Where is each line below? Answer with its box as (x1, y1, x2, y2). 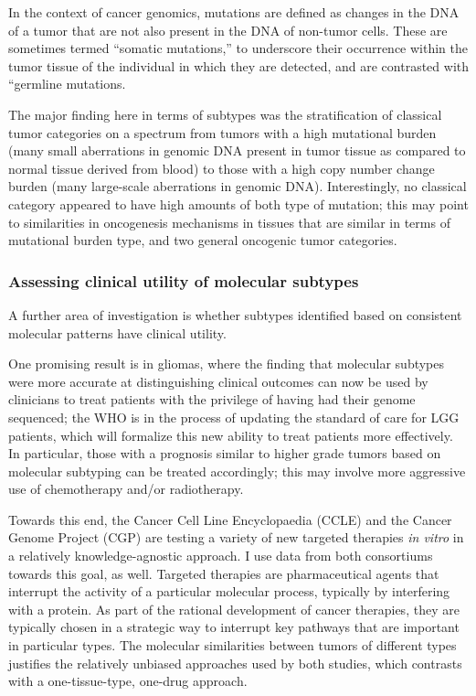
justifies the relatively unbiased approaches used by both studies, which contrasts (8, 653, 462, 672)
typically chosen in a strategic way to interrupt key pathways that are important (8, 617, 460, 637)
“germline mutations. (8, 74, 126, 93)
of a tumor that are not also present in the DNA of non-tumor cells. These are (8, 20, 448, 39)
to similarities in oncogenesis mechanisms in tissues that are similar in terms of (8, 212, 450, 231)
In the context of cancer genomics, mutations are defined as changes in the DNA (8, 3, 460, 21)
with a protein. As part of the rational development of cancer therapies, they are (8, 599, 460, 618)
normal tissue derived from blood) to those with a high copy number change (8, 158, 435, 177)
